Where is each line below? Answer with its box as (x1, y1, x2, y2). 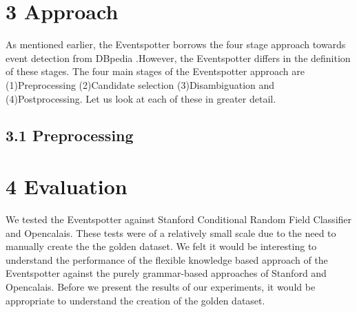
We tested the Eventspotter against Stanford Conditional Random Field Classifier (6, 212, 352, 226)
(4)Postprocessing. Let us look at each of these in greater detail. (6, 91, 276, 105)
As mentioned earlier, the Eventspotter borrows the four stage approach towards (6, 37, 346, 52)
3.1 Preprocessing (6, 125, 134, 146)
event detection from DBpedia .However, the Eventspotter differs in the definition (6, 50, 351, 65)
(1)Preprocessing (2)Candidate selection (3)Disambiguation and (6, 77, 275, 92)
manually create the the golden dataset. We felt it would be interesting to (6, 239, 317, 253)
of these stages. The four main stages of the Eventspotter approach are (6, 64, 305, 79)
